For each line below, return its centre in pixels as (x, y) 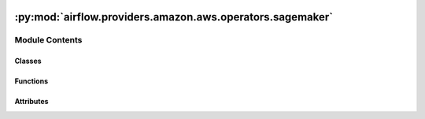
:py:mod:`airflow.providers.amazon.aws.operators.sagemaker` (174, 17)
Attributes (31, 102)
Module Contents (48, 40)
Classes (28, 61)
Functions (31, 81)
